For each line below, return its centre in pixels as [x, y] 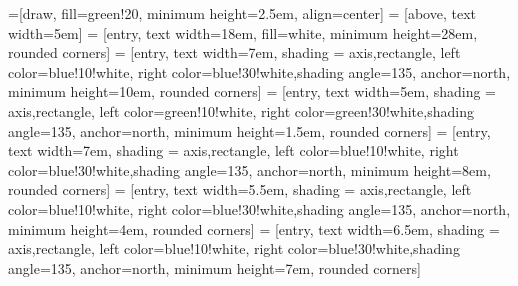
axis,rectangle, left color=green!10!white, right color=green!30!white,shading [241, 110]
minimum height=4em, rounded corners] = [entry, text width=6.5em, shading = [254, 228]
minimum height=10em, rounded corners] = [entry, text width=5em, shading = [252, 91]
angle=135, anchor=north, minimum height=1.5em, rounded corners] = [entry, [249, 130]
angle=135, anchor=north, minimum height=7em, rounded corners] [214, 267]
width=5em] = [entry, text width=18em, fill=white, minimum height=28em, [243, 32]
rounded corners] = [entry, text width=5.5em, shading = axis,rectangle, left [240, 189]
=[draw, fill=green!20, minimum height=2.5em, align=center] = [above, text [242, 13]
